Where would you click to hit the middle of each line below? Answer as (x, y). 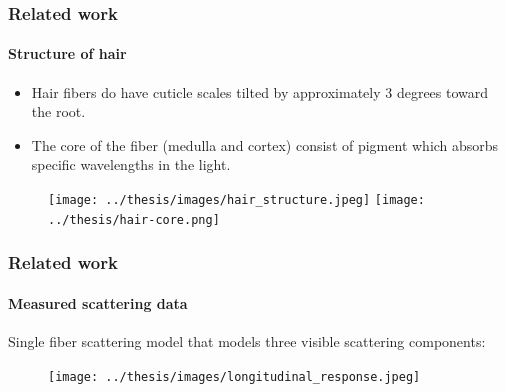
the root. (58, 111)
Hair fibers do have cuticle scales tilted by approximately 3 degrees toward (260, 91)
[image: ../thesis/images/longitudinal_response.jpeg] (234, 376)
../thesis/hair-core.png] (134, 219)
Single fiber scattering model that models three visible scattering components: (247, 340)
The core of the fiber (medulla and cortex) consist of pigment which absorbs (265, 144)
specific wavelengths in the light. (131, 164)
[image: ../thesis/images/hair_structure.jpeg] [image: (236, 200)
